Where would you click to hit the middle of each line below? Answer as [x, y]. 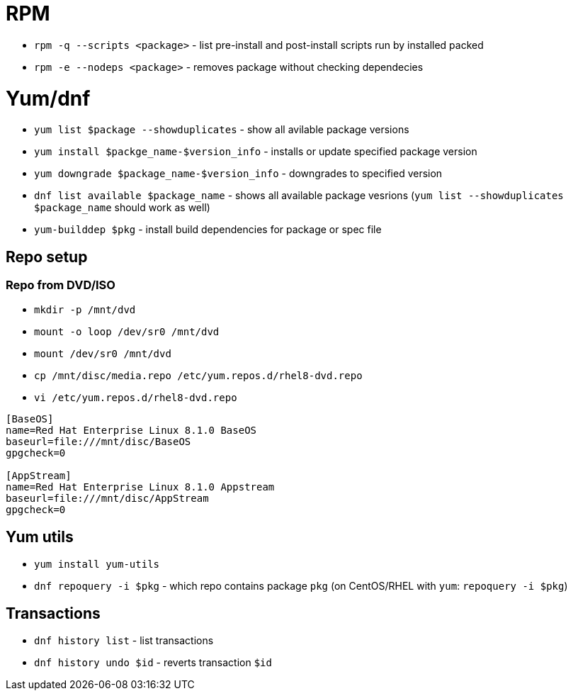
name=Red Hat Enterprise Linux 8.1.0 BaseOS [131, 431]
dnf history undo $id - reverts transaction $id [153, 663]
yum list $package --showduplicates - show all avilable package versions [222, 130]
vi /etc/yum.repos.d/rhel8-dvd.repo [136, 398]
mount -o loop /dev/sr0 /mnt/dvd [127, 332]
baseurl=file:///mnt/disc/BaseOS [98, 442]
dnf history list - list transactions [124, 641]
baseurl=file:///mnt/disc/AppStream [107, 499]
